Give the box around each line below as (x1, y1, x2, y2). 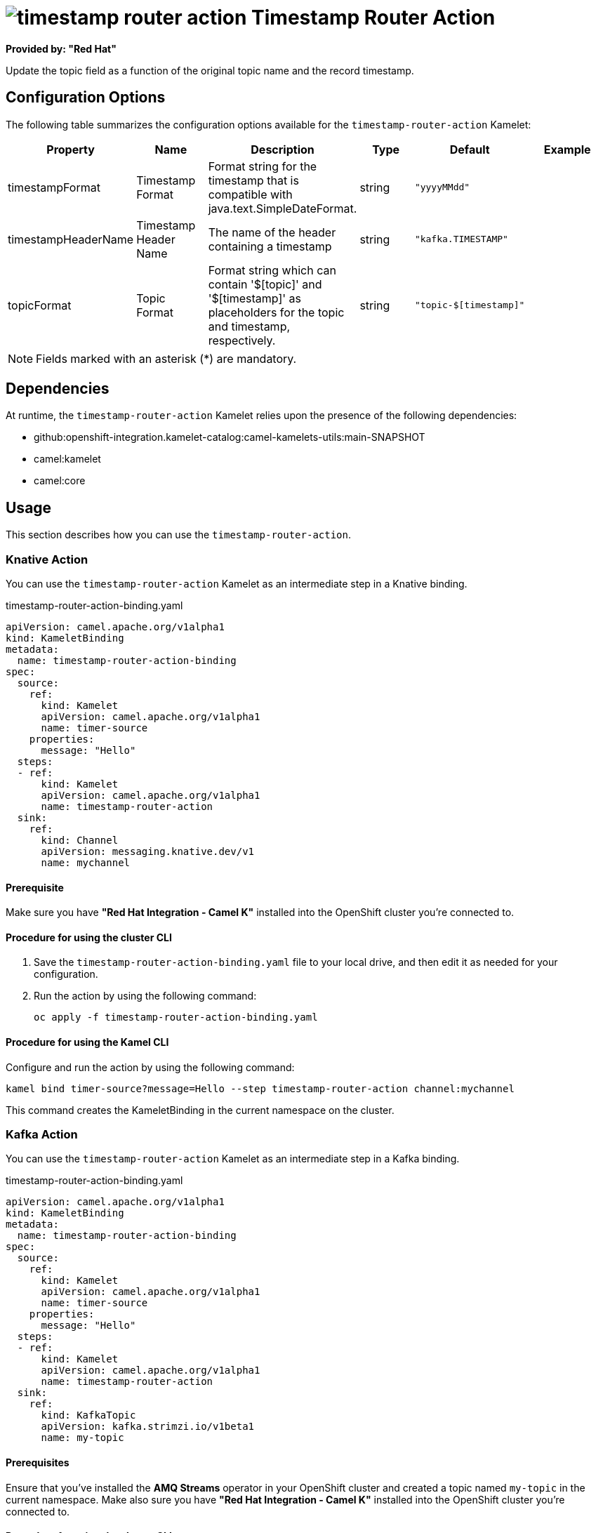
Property (46, 142, 95, 157)
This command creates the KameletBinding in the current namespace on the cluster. (6, 1103, 395, 1116)
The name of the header (208, 225, 336, 239)
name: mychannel (41, 857, 131, 869)
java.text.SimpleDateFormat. (208, 201, 357, 215)
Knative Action (6, 552, 88, 566)
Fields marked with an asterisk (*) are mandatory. (36, 351, 297, 366)
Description (251, 142, 314, 157)
